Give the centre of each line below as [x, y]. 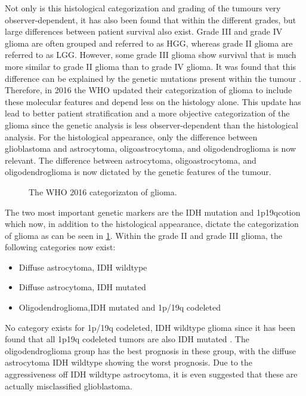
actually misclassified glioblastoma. [69, 386]
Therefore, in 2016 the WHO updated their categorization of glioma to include [149, 90]
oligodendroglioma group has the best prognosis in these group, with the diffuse [150, 350]
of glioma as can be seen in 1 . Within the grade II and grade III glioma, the [143, 235]
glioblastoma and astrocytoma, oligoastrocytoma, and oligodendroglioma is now [151, 148]
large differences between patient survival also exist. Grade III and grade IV [144, 31]
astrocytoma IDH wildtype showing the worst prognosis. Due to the [129, 362]
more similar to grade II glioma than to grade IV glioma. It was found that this [151, 66]
